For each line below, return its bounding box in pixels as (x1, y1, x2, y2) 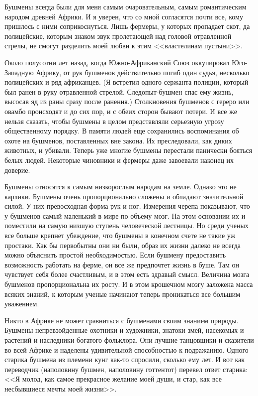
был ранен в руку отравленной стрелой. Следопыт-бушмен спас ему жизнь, (4, 86, 234, 97)
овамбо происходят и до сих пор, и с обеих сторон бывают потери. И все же (4, 106, 237, 116)
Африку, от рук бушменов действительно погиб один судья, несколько (36, 67, 250, 77)
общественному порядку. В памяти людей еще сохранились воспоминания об (4, 126, 239, 136)
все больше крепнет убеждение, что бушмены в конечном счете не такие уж (4, 230, 236, 241)
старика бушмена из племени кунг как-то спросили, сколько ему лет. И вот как (4, 354, 245, 365)
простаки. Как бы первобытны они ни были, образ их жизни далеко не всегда (4, 240, 241, 250)
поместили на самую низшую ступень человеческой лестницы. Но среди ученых (4, 220, 249, 231)
